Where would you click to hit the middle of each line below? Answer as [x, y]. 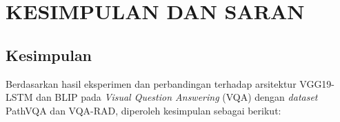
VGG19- [317, 83]
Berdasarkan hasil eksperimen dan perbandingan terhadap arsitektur [151, 83]
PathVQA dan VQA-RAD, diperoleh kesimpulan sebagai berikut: [143, 110]
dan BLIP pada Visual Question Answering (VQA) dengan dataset [177, 97]
